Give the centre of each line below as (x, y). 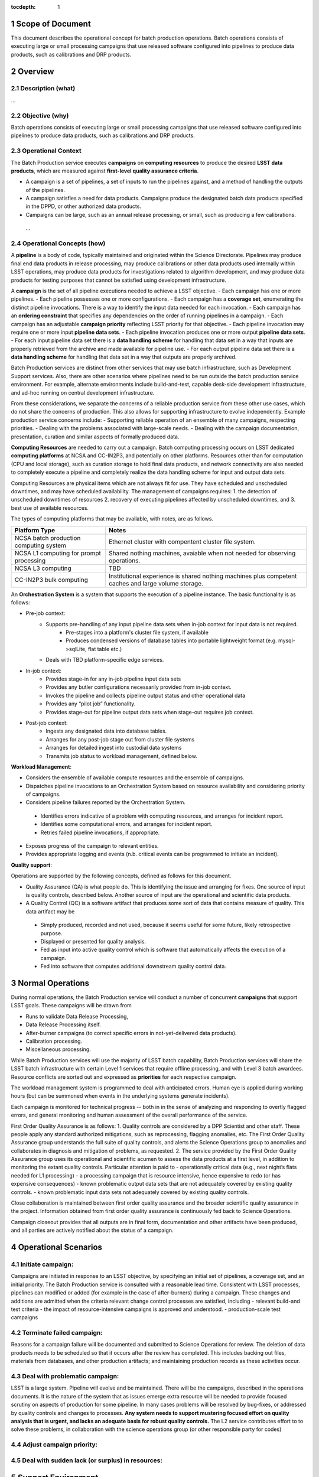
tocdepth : (23, 7)
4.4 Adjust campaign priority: (54, 1445)
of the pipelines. (45, 190)
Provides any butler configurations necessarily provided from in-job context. (139, 687)
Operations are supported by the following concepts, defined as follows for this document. (121, 876)
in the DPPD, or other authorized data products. (84, 206)
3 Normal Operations (50, 983)
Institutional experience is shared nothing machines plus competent (203, 576)
